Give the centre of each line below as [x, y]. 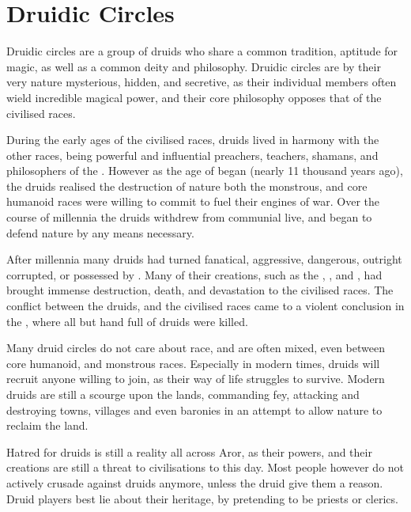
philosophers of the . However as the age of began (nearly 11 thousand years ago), [205, 171]
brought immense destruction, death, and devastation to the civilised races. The [200, 290]
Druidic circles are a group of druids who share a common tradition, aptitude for [202, 51]
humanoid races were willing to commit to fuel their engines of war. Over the [193, 201]
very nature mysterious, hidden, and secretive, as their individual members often [202, 82]
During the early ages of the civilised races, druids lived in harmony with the [193, 140]
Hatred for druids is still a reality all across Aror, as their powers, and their [189, 451]
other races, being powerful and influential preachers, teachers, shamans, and [192, 155]
